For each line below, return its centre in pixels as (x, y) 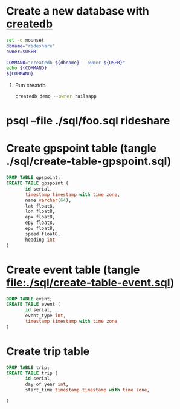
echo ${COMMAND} (27, 68)
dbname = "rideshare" (31, 46)
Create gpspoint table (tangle (82, 148)
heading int (40, 240)
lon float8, (40, 211)
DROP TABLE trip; (28, 367)
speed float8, (43, 234)
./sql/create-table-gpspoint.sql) (89, 161)
